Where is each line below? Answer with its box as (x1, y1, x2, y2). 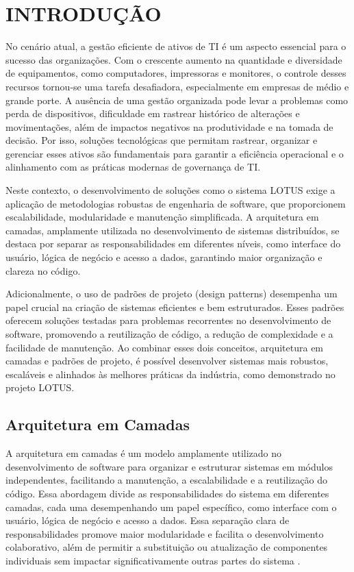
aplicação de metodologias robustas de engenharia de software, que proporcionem (5, 196, 346, 210)
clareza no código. (5, 263, 81, 277)
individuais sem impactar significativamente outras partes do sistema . (5, 553, 301, 567)
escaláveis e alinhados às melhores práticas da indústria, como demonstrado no (5, 366, 336, 381)
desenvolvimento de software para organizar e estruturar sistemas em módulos (5, 459, 333, 473)
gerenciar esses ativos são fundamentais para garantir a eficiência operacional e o (5, 146, 344, 160)
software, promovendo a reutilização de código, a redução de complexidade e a (5, 327, 333, 340)
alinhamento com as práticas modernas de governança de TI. (5, 160, 261, 174)
